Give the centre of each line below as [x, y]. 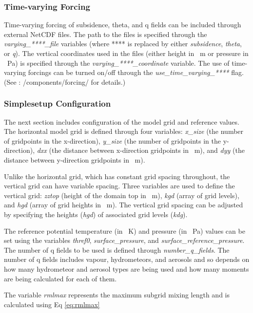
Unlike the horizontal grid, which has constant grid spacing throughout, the [117, 176]
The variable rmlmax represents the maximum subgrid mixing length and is [117, 295]
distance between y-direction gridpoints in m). [75, 159]
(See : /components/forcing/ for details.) [65, 82]
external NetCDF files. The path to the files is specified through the [106, 34]
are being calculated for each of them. [60, 278]
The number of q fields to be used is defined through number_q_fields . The [117, 249]
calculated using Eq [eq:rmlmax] [52, 304]
